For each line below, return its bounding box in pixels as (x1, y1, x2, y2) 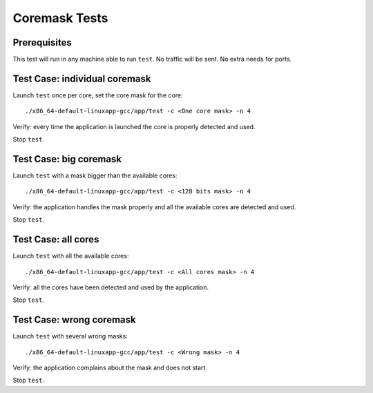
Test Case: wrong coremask (12, 314, 136, 326)
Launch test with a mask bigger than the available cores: (12, 171, 178, 180)
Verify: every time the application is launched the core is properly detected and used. (12, 122, 256, 131)
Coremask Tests (12, 10, 108, 26)
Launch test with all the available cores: (12, 252, 129, 260)
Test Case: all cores (12, 233, 99, 245)
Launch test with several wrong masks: (12, 332, 128, 341)
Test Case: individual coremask (12, 73, 151, 84)
